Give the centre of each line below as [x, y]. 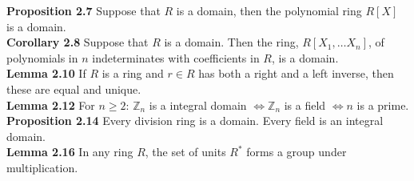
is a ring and [133, 73]
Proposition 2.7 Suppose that [84, 10]
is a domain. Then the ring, [231, 42]
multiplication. [42, 167]
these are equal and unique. [74, 88]
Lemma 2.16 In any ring [70, 152]
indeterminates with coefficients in [176, 57]
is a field [305, 105]
